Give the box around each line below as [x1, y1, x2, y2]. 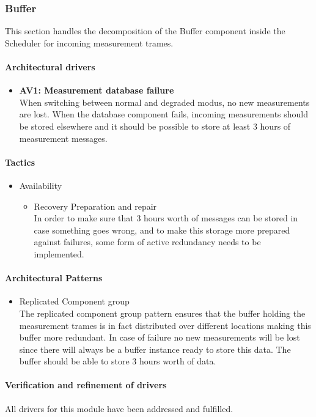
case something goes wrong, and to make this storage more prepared [34, 223, 290, 236]
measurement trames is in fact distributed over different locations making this [19, 319, 311, 331]
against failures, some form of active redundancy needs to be [34, 235, 261, 248]
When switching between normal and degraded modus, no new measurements [19, 95, 310, 108]
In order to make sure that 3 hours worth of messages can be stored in [34, 212, 298, 224]
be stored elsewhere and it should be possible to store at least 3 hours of [19, 119, 291, 132]
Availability [19, 179, 62, 191]
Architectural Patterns [5, 271, 103, 284]
